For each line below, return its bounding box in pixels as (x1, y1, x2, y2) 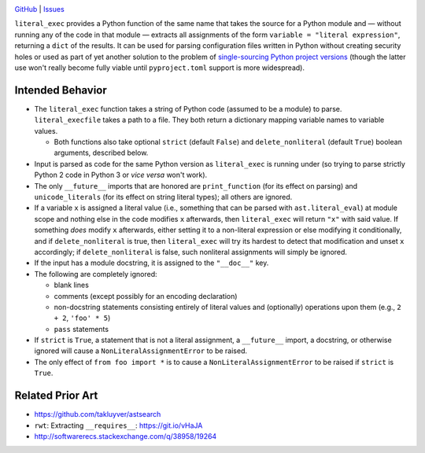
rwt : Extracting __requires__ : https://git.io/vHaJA (34, 421, 203, 430)
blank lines (54, 280, 90, 290)
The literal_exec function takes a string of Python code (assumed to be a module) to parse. (34, 104, 342, 113)
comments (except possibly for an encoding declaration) (54, 291, 238, 300)
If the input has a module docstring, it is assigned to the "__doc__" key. (34, 258, 269, 267)
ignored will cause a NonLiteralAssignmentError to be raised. (34, 346, 248, 355)
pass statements (54, 324, 109, 333)
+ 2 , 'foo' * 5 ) (54, 313, 111, 322)
